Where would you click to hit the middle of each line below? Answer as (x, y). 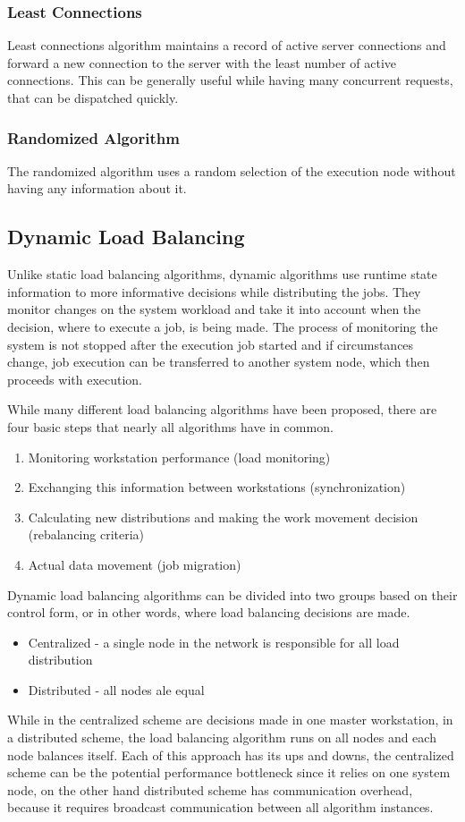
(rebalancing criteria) (86, 534)
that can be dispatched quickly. (93, 97)
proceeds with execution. (75, 379)
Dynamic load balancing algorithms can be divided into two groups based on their (232, 594)
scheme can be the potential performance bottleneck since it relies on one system (229, 772)
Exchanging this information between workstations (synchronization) (217, 487)
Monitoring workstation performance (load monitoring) (179, 457)
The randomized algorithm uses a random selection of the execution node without (232, 170)
